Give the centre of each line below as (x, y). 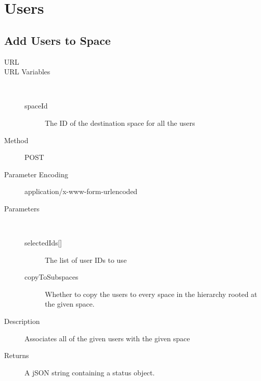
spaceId (36, 106)
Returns (17, 355)
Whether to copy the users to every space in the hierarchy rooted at (151, 294)
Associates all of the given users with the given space (107, 338)
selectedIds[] (43, 243)
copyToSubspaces (51, 277)
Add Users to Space (58, 40)
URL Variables (27, 72)
